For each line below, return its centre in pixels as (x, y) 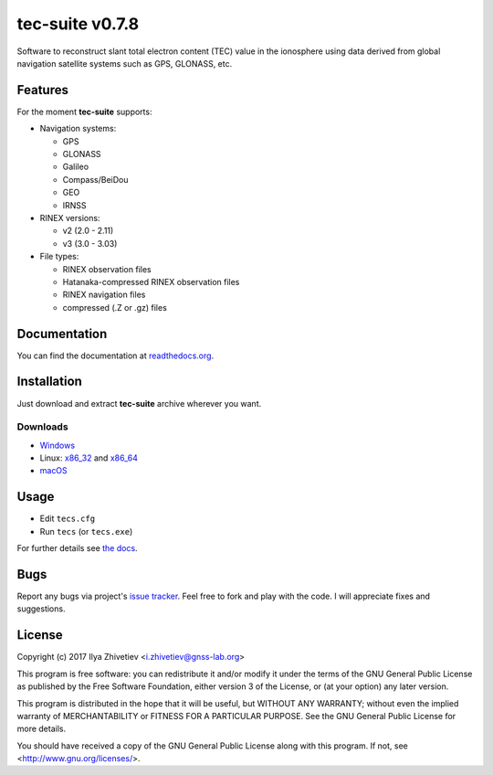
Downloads (42, 427)
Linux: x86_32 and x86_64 (89, 458)
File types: (59, 257)
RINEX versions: (70, 218)
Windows (58, 445)
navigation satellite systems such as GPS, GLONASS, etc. (125, 63)
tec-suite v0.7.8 (78, 24)
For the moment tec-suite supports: (84, 111)
